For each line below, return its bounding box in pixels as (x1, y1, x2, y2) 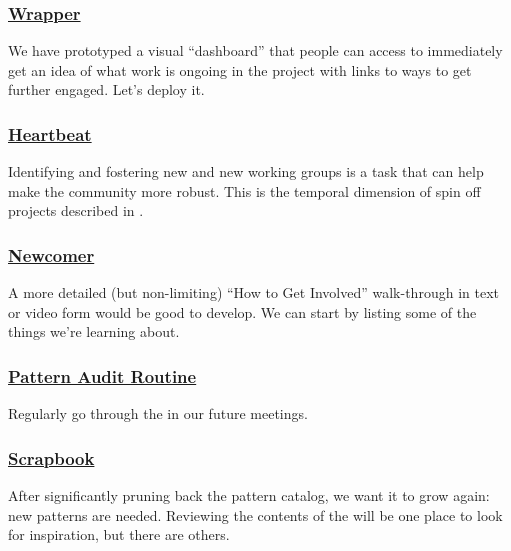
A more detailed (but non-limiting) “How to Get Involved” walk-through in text (8, 282, 499, 303)
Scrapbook (8, 445, 95, 470)
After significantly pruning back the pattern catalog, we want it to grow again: (8, 485, 490, 506)
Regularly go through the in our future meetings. (8, 403, 308, 424)
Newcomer (8, 242, 95, 267)
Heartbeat (8, 121, 92, 146)
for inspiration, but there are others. (8, 524, 230, 545)
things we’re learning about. (8, 321, 180, 342)
